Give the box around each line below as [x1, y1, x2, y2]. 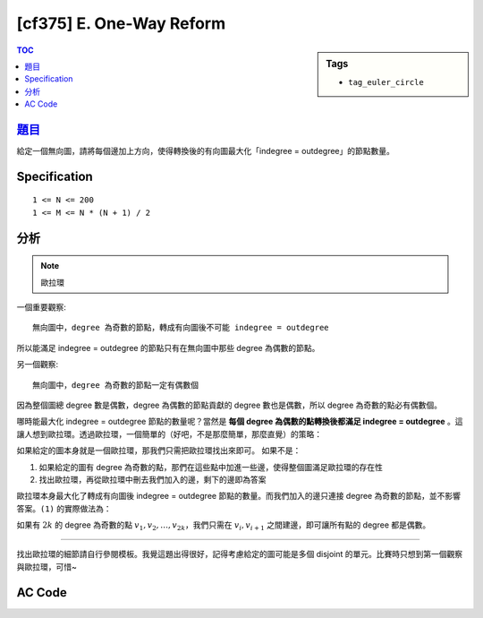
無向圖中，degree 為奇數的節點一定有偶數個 [32, 380, 199, 390]
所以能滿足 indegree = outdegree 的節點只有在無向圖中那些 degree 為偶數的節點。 [16, 342, 320, 353]
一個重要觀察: [16, 302, 67, 313]
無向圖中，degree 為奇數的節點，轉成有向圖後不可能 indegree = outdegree [32, 322, 330, 333]
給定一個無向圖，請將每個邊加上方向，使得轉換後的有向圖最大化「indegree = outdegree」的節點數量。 [16, 146, 395, 157]
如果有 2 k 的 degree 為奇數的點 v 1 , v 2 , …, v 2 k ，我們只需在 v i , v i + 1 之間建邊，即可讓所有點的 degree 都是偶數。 [16, 519, 431, 532]
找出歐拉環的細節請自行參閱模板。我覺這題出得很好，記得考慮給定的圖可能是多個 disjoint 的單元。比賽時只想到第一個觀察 [16, 549, 463, 560]
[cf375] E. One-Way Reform [16, 13, 226, 33]
